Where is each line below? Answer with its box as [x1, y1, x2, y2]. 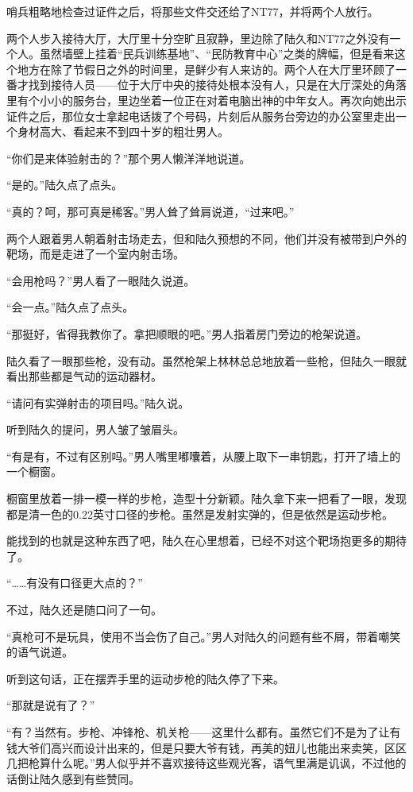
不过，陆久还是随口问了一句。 [6, 601, 162, 618]
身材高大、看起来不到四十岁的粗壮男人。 [17, 123, 229, 140]
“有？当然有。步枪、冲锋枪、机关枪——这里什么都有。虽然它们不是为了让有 [6, 724, 401, 740]
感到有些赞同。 [61, 770, 140, 786]
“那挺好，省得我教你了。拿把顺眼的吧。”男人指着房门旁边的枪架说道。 [6, 325, 368, 342]
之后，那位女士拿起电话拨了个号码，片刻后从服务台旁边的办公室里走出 [28, 107, 396, 124]
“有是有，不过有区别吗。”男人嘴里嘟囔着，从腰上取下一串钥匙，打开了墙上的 [6, 447, 401, 464]
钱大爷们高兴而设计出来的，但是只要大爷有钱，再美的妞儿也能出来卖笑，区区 [6, 739, 407, 755]
